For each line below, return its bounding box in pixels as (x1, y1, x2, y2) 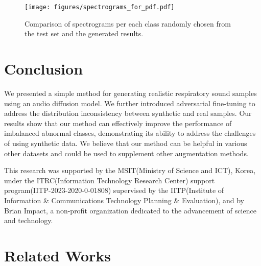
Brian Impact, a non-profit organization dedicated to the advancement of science (4, 205, 256, 215)
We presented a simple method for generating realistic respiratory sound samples (4, 87, 257, 98)
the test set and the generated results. (25, 28, 144, 39)
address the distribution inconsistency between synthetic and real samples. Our (4, 108, 252, 118)
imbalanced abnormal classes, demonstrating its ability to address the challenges (4, 128, 256, 138)
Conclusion (4, 58, 83, 79)
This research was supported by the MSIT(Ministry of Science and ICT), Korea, (4, 165, 256, 176)
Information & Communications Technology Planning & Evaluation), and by (4, 195, 244, 205)
